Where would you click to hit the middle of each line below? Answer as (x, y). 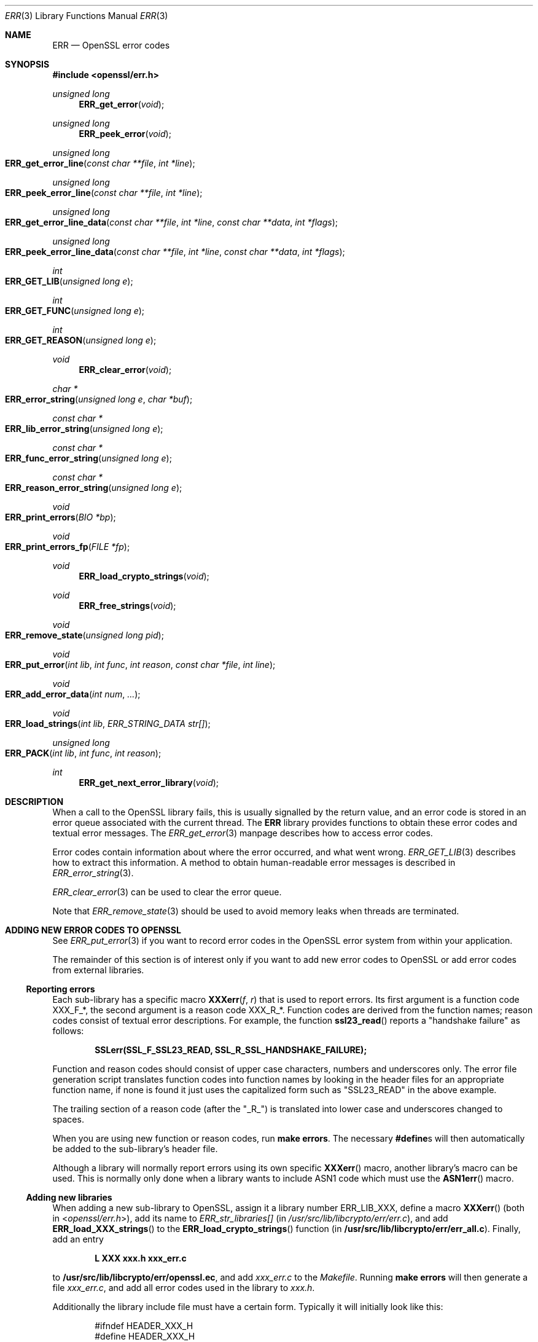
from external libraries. (98, 970)
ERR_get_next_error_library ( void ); (149, 783)
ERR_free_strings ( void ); (127, 606)
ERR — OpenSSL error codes (111, 45)
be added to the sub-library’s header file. (135, 1149)
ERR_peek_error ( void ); (125, 134)
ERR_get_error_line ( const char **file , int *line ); (100, 163)
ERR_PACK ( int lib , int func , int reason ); (83, 753)
